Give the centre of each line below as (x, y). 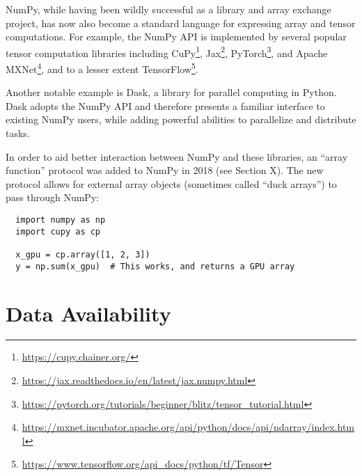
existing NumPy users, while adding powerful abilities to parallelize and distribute (181, 119)
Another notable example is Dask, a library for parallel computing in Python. (171, 92)
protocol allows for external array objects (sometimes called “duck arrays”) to (171, 183)
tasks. (18, 133)
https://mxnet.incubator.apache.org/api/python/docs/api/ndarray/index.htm (188, 427)
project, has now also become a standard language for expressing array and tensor (181, 23)
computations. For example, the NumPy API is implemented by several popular (176, 37)
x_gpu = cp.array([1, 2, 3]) (83, 255)
